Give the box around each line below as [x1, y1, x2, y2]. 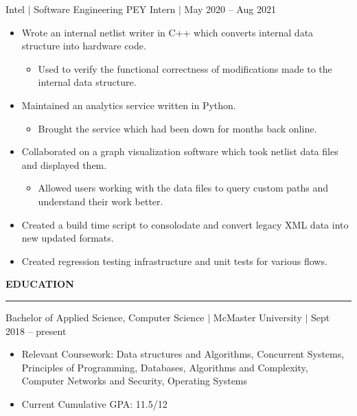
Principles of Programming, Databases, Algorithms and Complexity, [21, 360, 308, 374]
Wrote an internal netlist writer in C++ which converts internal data [21, 25, 314, 39]
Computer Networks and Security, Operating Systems [21, 373, 248, 388]
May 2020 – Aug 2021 [184, 2, 276, 16]
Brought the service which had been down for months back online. [38, 121, 317, 135]
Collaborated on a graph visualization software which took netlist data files [21, 144, 338, 159]
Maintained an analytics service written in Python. [21, 97, 236, 112]
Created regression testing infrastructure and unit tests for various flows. [21, 253, 327, 268]
